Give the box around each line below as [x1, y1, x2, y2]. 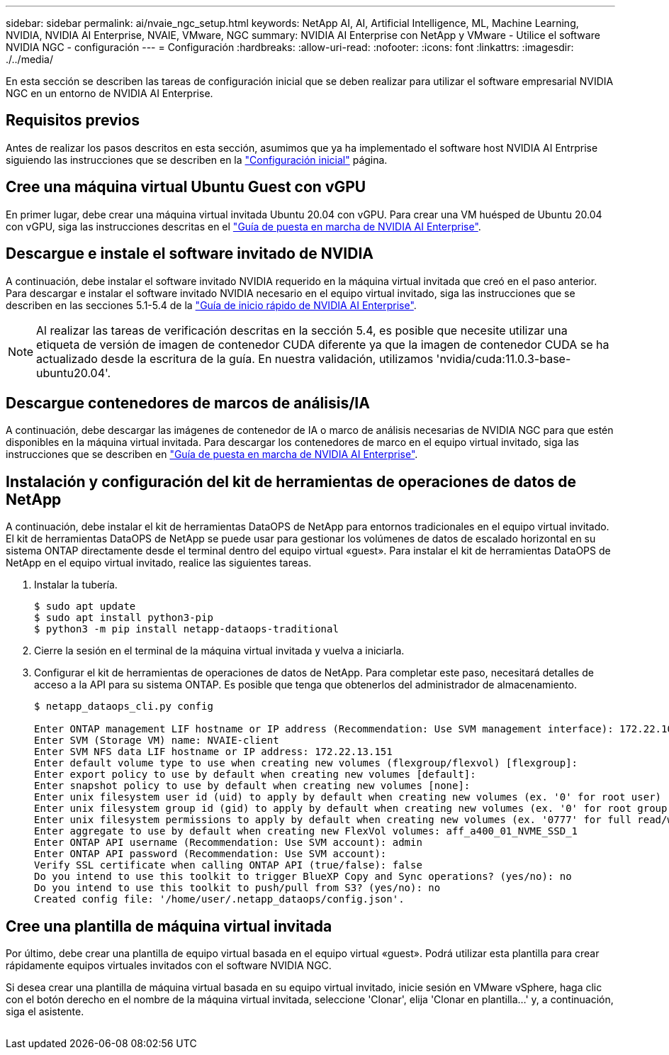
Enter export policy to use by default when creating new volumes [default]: [34, 769, 476, 781]
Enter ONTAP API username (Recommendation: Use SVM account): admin [34, 837, 422, 849]
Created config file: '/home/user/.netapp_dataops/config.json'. [34, 893, 405, 905]
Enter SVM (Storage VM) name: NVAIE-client [34, 735, 279, 747]
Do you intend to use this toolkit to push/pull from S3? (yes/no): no [34, 882, 441, 894]
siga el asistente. [6, 1005, 84, 1018]
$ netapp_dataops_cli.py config [34, 700, 213, 713]
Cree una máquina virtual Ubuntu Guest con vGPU [6, 178, 366, 196]
